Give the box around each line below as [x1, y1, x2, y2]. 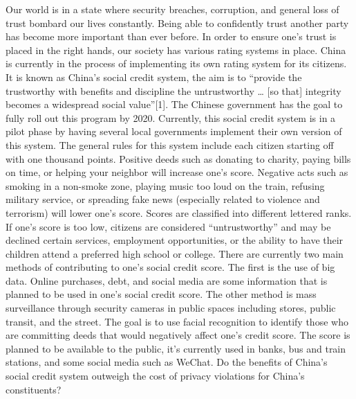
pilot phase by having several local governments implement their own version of [6, 124, 342, 139]
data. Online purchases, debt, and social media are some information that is [6, 273, 328, 287]
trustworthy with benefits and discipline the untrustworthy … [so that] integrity [6, 83, 341, 98]
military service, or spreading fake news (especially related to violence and [6, 192, 320, 206]
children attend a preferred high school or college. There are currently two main [6, 246, 344, 260]
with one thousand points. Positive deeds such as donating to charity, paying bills [6, 151, 351, 166]
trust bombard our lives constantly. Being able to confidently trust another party [6, 15, 349, 30]
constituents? [6, 382, 62, 396]
